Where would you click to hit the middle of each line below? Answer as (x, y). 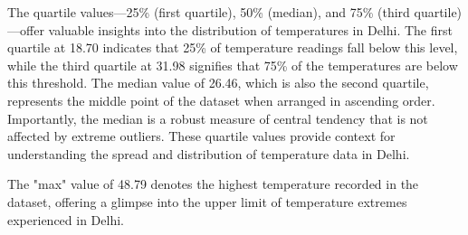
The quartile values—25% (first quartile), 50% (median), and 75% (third (209, 12)
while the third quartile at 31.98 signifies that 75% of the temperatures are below (233, 65)
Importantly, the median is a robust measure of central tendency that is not (218, 118)
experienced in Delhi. (66, 219)
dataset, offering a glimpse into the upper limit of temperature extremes (207, 201)
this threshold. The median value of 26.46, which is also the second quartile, (218, 83)
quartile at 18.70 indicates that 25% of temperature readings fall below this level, (233, 47)
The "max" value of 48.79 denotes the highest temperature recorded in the (213, 184)
